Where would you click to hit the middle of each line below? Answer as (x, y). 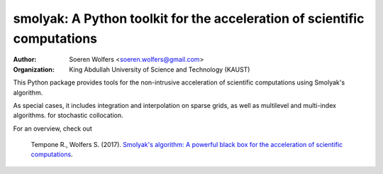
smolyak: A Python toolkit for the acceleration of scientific (189, 18)
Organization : (34, 69)
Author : (25, 60)
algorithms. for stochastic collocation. (68, 115)
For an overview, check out (52, 129)
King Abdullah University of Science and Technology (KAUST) (160, 69)
